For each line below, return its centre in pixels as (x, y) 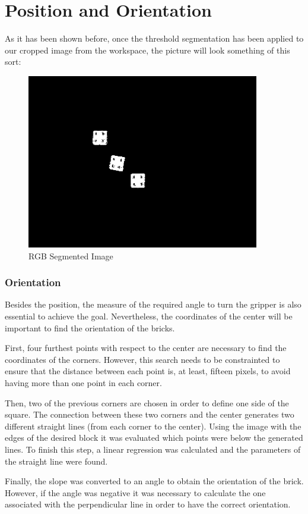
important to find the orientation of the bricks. (90, 327)
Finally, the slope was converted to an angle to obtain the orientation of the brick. (154, 481)
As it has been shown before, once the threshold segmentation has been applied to (154, 38)
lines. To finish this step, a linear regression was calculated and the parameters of (153, 449)
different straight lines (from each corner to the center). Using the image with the (153, 426)
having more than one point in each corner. (83, 382)
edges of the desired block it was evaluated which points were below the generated (154, 438)
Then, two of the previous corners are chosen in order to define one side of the (147, 402)
